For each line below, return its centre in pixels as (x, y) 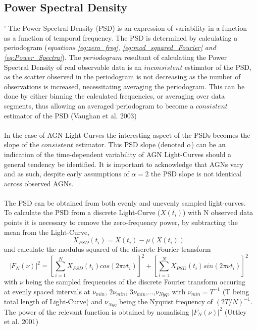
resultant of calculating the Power (176, 57)
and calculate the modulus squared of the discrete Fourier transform (107, 249)
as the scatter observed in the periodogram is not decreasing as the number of (122, 77)
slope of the (22, 144)
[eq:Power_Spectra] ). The (43, 57)
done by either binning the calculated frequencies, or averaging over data (114, 96)
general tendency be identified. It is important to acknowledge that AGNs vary (124, 164)
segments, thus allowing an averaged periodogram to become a (99, 105)
